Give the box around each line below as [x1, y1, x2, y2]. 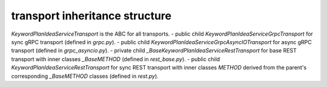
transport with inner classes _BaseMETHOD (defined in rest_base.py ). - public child [11, 55, 220, 63]
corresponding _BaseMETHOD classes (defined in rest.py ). [11, 72, 159, 80]
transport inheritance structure [11, 9, 172, 22]
